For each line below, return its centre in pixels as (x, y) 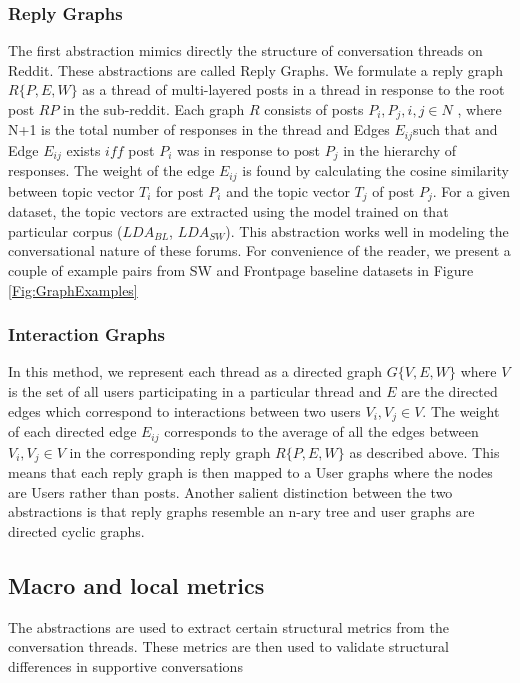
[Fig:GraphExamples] (73, 289)
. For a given (471, 190)
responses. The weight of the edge (111, 170)
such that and (455, 129)
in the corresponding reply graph (170, 451)
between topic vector (71, 190)
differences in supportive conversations (125, 665)
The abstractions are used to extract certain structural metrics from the (228, 626)
